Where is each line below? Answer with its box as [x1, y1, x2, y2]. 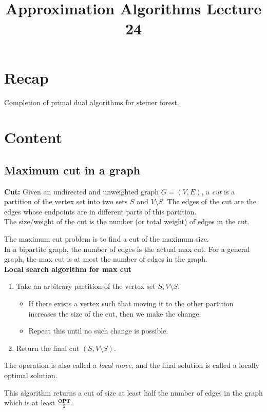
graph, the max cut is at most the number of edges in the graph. [4, 253, 207, 264]
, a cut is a [201, 186, 235, 197]
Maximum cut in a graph [4, 162, 141, 178]
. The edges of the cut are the [163, 196, 256, 207]
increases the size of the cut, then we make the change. [28, 308, 201, 319]
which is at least [4, 397, 55, 408]
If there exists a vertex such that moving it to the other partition [28, 298, 234, 309]
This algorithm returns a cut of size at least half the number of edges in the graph [4, 387, 263, 398]
